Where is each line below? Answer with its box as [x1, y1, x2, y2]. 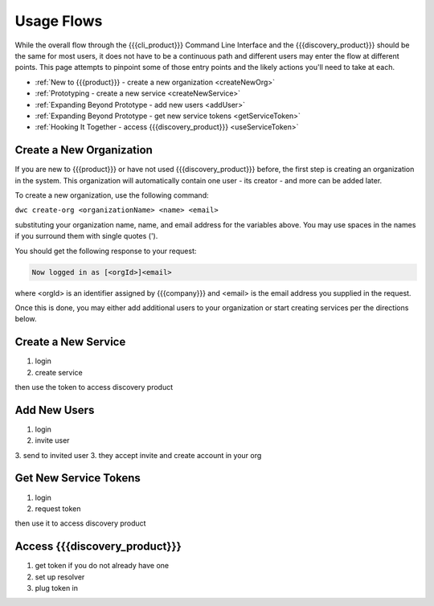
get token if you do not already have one [35, 561, 169, 571]
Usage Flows [14, 12, 103, 30]
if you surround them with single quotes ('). [14, 231, 158, 241]
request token [35, 503, 81, 514]
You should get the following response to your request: [14, 246, 197, 256]
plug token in [35, 583, 79, 593]
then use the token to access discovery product [14, 382, 174, 391]
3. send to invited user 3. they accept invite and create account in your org [14, 450, 262, 460]
